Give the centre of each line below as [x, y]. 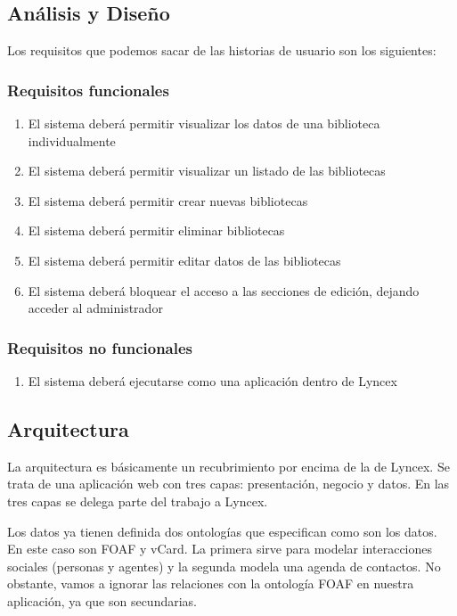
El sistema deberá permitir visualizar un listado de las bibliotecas [207, 171]
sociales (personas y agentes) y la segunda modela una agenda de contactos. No [224, 566]
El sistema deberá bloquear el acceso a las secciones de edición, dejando [224, 290]
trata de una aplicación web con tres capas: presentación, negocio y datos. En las [228, 484]
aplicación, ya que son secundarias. [102, 600]
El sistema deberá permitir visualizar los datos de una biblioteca [204, 123]
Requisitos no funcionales [100, 347]
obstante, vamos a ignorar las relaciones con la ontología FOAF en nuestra [211, 583]
